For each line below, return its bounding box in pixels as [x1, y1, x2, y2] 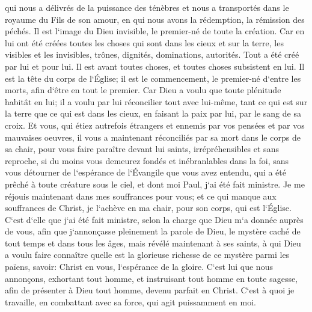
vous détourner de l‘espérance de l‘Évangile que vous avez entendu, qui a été [5, 166, 286, 179]
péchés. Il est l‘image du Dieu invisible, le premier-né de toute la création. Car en [5, 25, 305, 37]
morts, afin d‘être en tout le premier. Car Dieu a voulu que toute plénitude [5, 84, 281, 96]
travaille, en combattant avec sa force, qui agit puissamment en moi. [5, 295, 256, 308]
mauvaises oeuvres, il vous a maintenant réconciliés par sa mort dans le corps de [5, 130, 301, 143]
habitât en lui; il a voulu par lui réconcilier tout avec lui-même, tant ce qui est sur [5, 95, 308, 108]
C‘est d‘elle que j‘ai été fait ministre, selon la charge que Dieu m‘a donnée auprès [5, 213, 304, 225]
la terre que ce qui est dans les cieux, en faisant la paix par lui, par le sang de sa [5, 107, 301, 120]
